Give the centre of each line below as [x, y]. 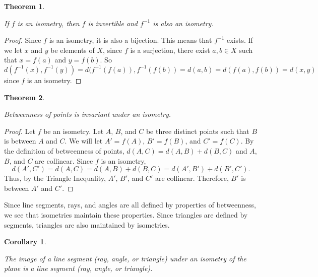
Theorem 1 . [24, 6]
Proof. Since [23, 40]
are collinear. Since [64, 160]
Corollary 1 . [25, 241]
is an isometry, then [48, 23]
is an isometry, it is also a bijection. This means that [131, 40]
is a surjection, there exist [170, 50]
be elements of [73, 50]
